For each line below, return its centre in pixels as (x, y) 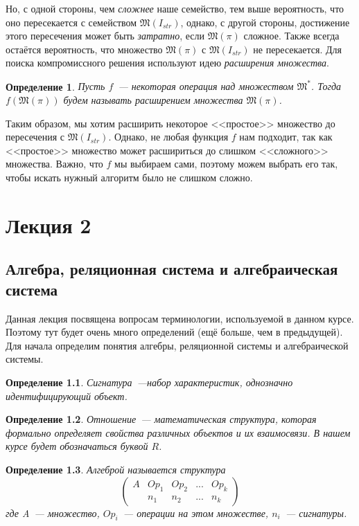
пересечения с (35, 137)
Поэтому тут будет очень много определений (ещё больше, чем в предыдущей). (174, 332)
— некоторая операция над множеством (206, 86)
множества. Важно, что (54, 164)
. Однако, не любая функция (168, 137)
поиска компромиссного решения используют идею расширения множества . (167, 63)
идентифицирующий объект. (67, 396)
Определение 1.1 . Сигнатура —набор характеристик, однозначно (149, 382)
